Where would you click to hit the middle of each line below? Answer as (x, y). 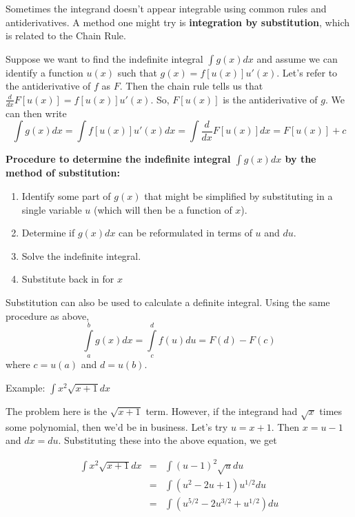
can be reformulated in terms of (185, 233)
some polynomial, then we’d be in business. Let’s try (117, 426)
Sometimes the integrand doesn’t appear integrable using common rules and (166, 8)
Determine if (48, 233)
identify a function (44, 72)
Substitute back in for (68, 279)
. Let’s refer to (307, 72)
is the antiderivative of (270, 99)
